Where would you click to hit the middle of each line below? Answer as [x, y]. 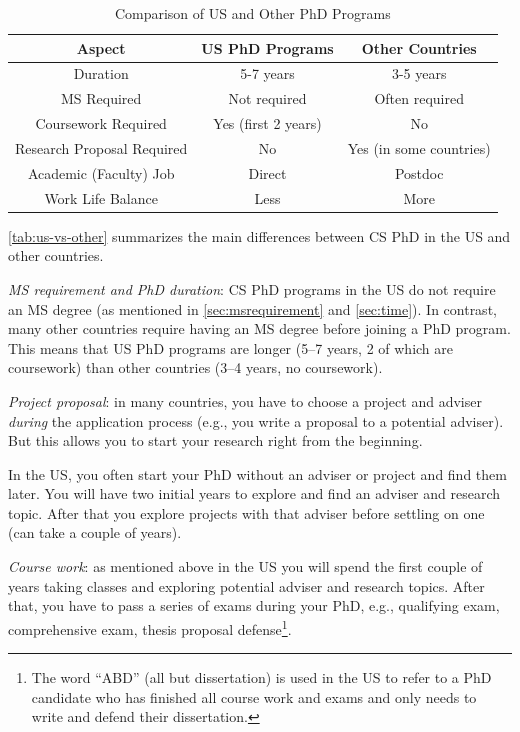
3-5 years [419, 73]
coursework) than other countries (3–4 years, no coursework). [195, 367]
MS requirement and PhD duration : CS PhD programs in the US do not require [252, 288]
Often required [419, 98]
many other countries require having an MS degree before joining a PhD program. [259, 328]
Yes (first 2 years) [267, 123]
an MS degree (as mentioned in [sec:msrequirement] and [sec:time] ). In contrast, [252, 308]
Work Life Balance [101, 197]
